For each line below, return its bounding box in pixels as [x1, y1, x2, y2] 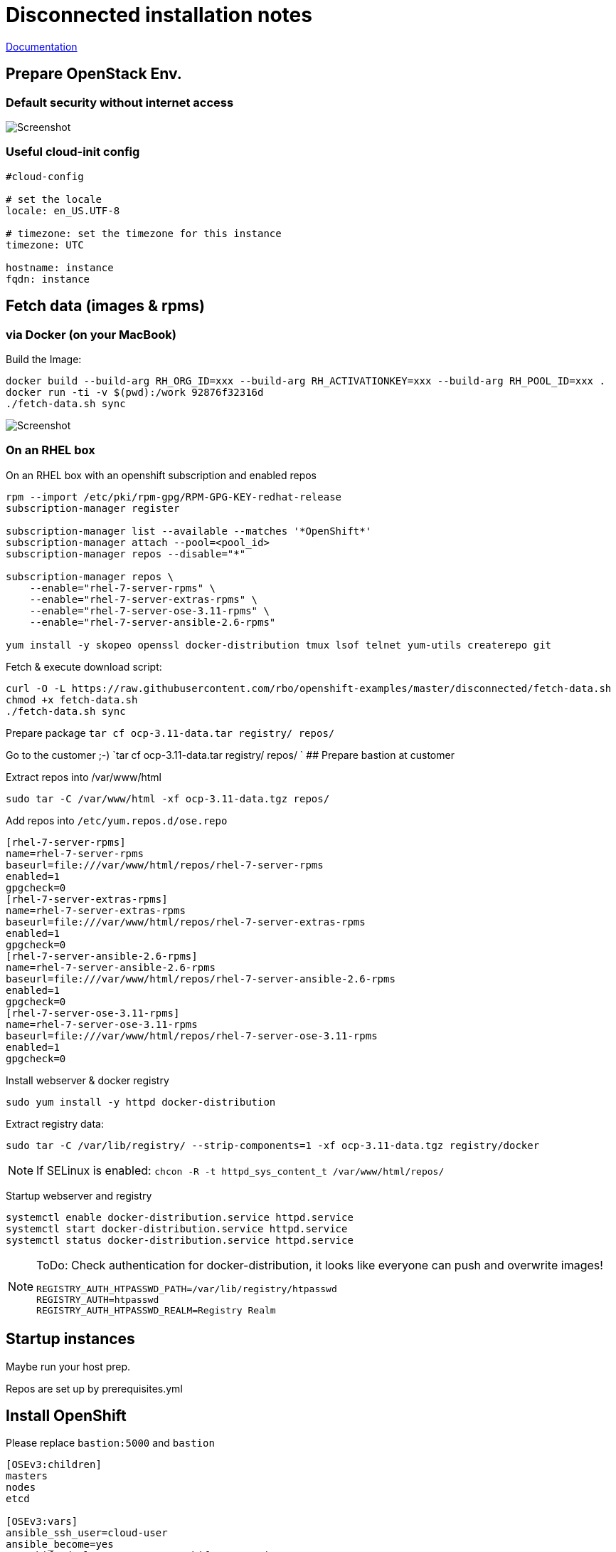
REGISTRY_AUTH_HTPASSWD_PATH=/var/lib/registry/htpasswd [36, 1283, 337, 1294]
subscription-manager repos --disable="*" [6, 547, 246, 560]
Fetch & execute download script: [6, 660, 162, 673]
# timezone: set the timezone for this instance [6, 227, 282, 239]
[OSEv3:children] [6, 1459, 102, 1471]
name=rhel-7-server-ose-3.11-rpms [6, 1018, 198, 1030]
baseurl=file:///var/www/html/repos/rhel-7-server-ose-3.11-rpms [6, 1029, 378, 1042]
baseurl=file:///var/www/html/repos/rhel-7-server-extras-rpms [6, 916, 366, 928]
